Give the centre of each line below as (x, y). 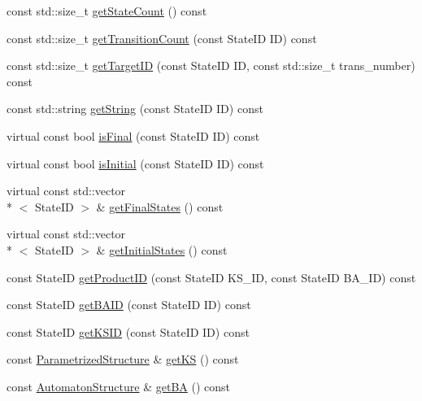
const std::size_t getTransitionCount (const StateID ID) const (162, 38)
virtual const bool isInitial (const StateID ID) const (135, 163)
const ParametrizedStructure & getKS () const (123, 359)
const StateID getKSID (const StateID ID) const (128, 331)
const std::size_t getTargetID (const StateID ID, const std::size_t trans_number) (211, 65)
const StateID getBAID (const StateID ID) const (129, 305)
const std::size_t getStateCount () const (107, 11)
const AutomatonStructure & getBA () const (118, 386)
